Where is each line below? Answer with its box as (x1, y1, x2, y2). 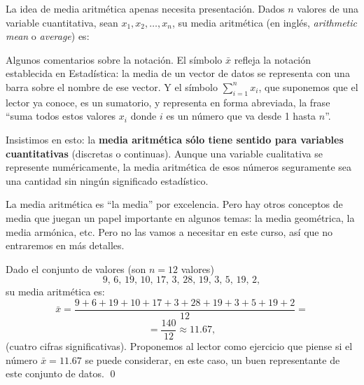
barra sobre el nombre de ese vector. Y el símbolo (6, 79, 218, 94)
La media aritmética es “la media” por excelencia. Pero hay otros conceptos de (6, 197, 343, 211)
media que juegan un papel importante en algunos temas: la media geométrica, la (6, 210, 355, 225)
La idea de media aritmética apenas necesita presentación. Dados (6, 1, 285, 15)
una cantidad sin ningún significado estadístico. (6, 173, 209, 188)
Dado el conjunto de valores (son (6, 261, 146, 276)
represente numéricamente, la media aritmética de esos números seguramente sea (6, 160, 352, 174)
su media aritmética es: (6, 284, 105, 299)
